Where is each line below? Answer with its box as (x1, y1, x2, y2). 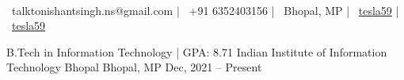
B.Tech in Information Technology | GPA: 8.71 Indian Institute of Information (6, 43, 387, 60)
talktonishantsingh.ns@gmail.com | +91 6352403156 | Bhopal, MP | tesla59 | (11, 2, 399, 18)
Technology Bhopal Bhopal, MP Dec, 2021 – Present (6, 59, 262, 75)
